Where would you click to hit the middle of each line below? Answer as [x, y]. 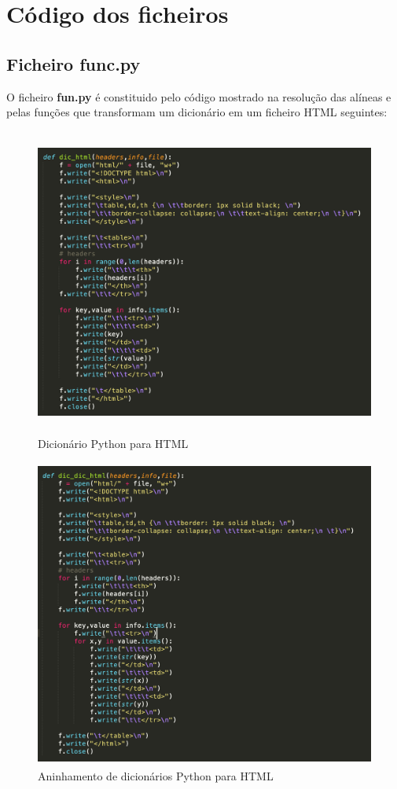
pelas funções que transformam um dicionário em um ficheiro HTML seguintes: [197, 112]
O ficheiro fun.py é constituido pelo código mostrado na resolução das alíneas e [199, 96]
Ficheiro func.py [74, 63]
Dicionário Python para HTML [113, 444]
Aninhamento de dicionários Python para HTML [156, 775]
